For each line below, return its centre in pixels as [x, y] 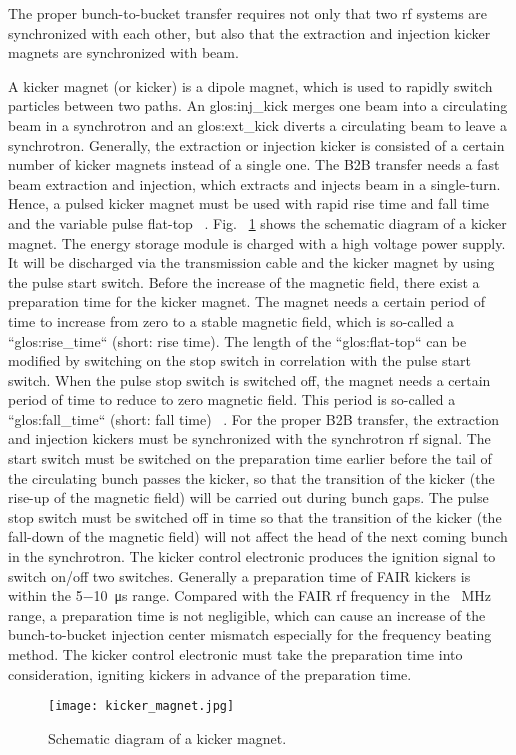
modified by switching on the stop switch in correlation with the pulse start [239, 360]
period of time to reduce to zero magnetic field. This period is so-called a [232, 399]
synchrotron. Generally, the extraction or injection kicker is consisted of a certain [256, 144]
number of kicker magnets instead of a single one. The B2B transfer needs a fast [254, 164]
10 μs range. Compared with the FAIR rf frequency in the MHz [292, 595]
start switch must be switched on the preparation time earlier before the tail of [250, 458]
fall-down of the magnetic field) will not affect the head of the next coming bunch [258, 536]
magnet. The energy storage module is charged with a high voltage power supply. [257, 242]
